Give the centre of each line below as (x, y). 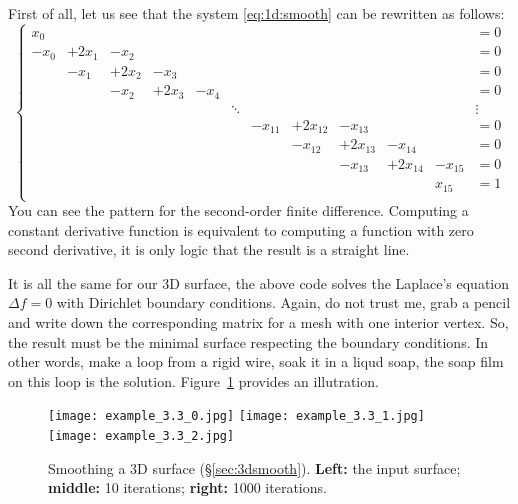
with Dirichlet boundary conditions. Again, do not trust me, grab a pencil (283, 302)
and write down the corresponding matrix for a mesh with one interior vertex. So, (258, 322)
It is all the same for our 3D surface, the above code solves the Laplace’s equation (259, 282)
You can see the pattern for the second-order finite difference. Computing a (238, 210)
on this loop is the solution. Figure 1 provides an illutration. (193, 380)
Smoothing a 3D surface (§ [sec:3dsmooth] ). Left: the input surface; (254, 467)
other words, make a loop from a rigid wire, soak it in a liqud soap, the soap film (256, 361)
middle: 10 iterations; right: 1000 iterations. (187, 487)
